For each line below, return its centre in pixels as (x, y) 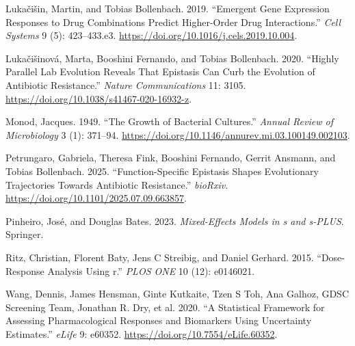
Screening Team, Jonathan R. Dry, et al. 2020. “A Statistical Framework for (165, 307)
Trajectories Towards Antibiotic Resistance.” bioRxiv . (117, 184)
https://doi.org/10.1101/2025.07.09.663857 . (96, 198)
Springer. (25, 234)
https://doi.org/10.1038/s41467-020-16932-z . (99, 98)
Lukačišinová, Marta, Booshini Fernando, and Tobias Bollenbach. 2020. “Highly (172, 58)
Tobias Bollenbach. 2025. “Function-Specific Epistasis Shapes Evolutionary (162, 171)
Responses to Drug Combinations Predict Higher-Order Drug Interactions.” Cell (173, 22)
